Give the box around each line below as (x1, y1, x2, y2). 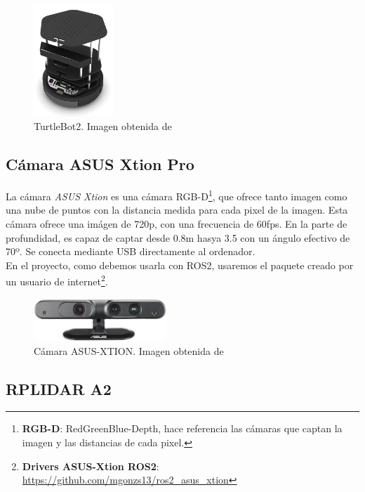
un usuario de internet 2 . (6, 272, 108, 289)
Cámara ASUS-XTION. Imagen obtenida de (34, 343, 224, 358)
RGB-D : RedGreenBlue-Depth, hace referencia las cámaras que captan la (22, 421, 343, 436)
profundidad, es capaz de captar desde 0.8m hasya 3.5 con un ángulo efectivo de (6, 230, 350, 245)
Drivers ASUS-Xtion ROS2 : (22, 458, 159, 473)
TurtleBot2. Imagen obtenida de (34, 119, 172, 134)
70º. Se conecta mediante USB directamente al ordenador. (6, 244, 255, 259)
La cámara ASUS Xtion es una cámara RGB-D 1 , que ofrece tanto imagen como (6, 187, 347, 203)
